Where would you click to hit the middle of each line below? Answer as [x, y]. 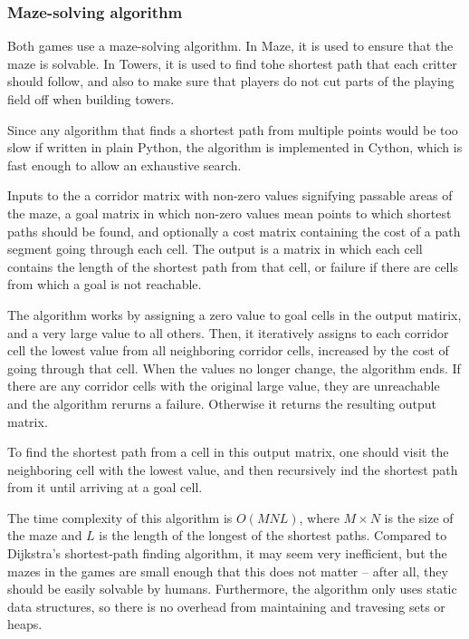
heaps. [25, 624]
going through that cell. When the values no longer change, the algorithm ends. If [234, 368]
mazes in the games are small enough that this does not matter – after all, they [228, 571]
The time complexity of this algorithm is [120, 517]
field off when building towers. [91, 99]
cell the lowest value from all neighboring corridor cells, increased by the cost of [228, 350]
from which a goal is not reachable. [105, 284]
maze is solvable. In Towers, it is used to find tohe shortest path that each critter [232, 63]
